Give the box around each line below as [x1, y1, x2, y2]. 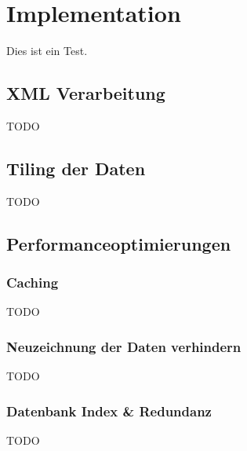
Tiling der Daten [6, 156, 146, 180]
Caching [6, 273, 59, 292]
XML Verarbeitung [6, 81, 165, 105]
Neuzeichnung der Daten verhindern [6, 336, 242, 356]
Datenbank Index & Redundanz [6, 401, 212, 420]
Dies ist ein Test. [6, 42, 88, 59]
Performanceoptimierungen [6, 231, 231, 255]
